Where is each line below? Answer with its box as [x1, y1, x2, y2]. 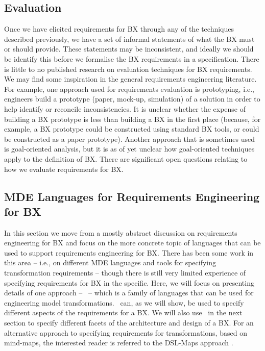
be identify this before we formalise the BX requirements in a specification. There [4, 53, 259, 64]
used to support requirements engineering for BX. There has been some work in [4, 247, 254, 258]
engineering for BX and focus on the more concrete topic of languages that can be [4, 237, 261, 248]
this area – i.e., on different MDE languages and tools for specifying [4, 257, 216, 268]
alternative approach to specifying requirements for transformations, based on [4, 327, 247, 338]
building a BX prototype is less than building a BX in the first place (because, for [4, 113, 261, 124]
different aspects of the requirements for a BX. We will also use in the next [4, 307, 243, 318]
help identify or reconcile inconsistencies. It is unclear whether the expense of [4, 103, 246, 114]
